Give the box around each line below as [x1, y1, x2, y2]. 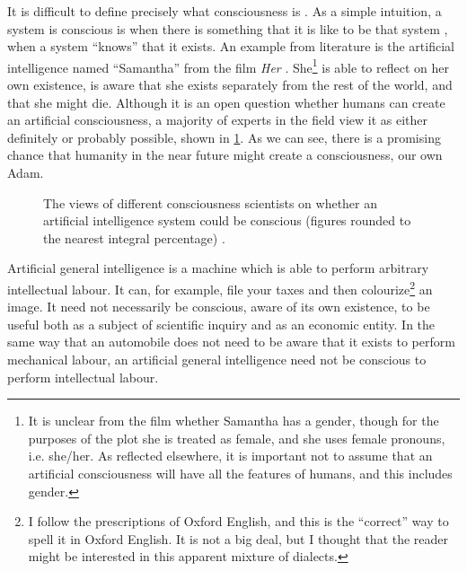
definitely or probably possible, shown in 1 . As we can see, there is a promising [7, 127, 441, 146]
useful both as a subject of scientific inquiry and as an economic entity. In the [7, 314, 436, 333]
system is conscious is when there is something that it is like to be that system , [7, 19, 448, 38]
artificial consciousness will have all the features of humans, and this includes [28, 463, 453, 482]
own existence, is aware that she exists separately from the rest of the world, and [7, 75, 453, 94]
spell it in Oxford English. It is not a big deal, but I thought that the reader [28, 529, 449, 548]
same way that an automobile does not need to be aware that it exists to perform [7, 332, 455, 351]
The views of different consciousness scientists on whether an [43, 193, 378, 212]
